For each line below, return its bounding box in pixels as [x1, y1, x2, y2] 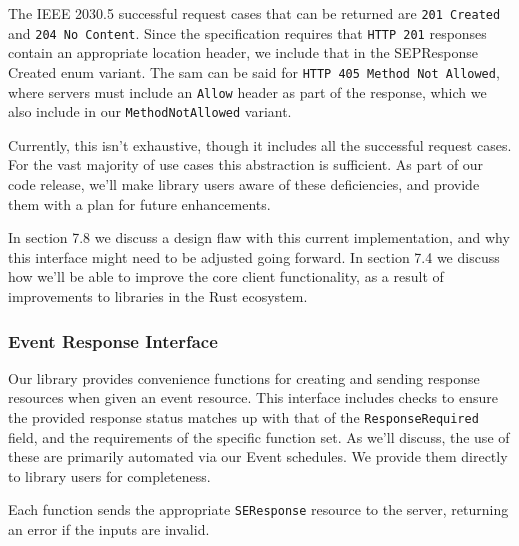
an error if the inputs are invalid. [8, 519, 210, 540]
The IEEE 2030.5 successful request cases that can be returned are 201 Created [8, 3, 501, 23]
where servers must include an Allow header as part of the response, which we [8, 81, 487, 102]
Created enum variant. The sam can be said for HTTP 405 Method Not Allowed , [8, 61, 500, 82]
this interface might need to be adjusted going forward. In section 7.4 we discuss [8, 246, 500, 267]
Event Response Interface [8, 328, 218, 353]
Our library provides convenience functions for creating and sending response [8, 367, 480, 388]
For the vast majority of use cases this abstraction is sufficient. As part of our [8, 154, 484, 175]
